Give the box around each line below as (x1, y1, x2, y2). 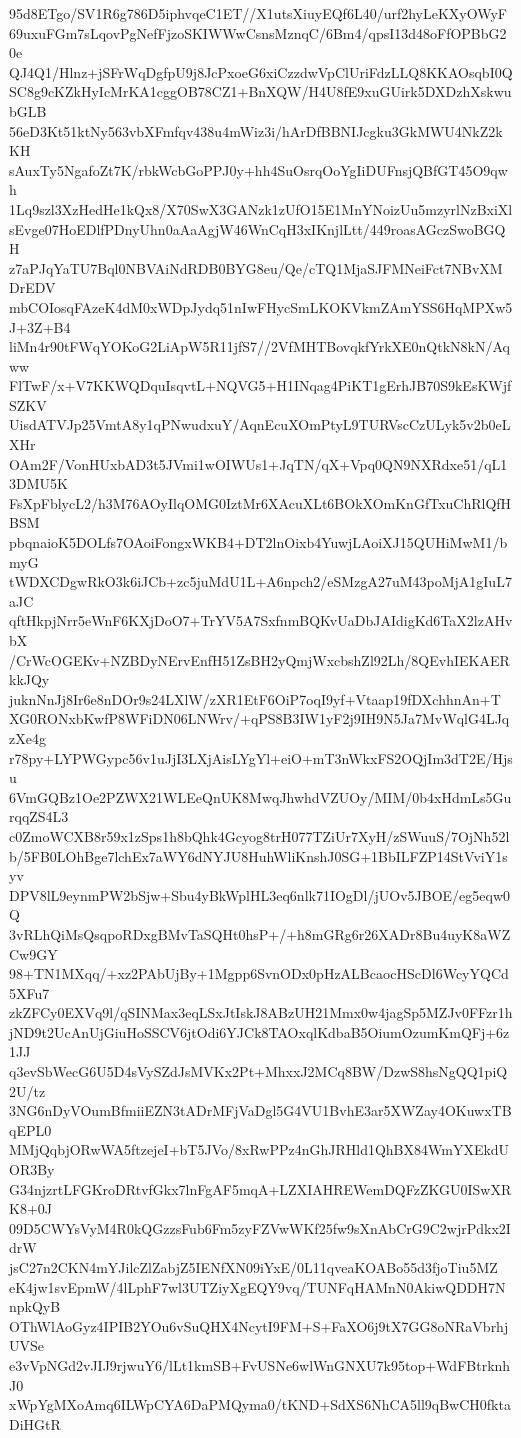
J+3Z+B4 (9, 316, 71, 337)
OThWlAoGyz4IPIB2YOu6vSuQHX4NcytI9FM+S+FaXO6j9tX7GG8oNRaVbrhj (9, 1315, 509, 1336)
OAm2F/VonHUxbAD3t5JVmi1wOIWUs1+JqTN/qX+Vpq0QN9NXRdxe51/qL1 (9, 453, 508, 474)
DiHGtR (9, 1413, 61, 1434)
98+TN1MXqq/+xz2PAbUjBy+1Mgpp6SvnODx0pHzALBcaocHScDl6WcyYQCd (9, 963, 509, 984)
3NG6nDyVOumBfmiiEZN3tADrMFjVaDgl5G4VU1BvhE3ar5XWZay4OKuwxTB (9, 1100, 512, 1121)
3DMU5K (9, 473, 68, 494)
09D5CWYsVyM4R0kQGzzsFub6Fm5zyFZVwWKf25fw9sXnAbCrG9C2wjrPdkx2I (9, 1217, 511, 1238)
